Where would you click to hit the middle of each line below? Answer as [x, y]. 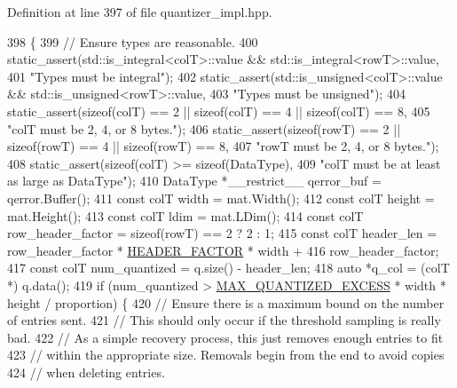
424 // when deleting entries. [86, 372]
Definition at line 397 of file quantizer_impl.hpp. [140, 12]
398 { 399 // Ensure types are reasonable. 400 [133, 41]
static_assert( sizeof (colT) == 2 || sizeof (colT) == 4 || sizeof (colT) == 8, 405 [219, 111]
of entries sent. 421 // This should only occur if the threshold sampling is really [224, 320]
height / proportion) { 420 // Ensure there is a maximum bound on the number [226, 302]
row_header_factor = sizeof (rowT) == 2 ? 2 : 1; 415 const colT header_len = [222, 233]
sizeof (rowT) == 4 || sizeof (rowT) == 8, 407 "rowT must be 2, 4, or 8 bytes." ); [223, 146]
